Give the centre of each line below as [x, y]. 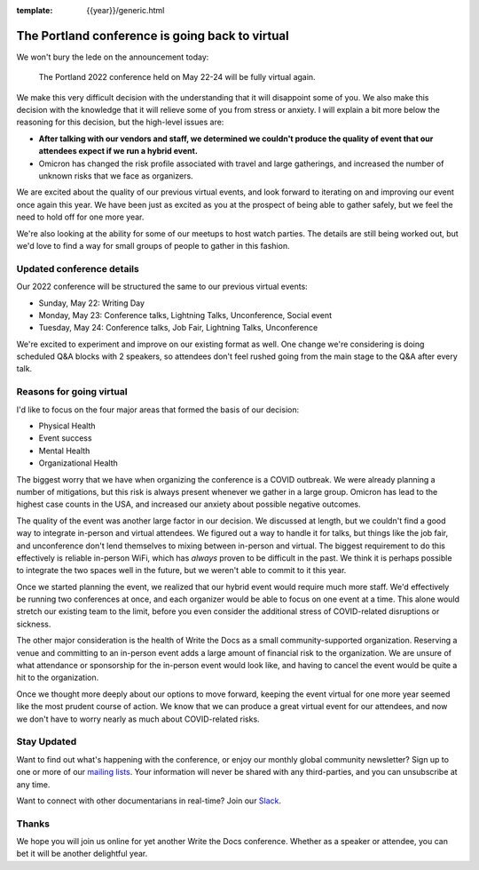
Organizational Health [79, 463]
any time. [33, 784]
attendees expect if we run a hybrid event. [118, 151]
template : [35, 10]
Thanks [33, 824]
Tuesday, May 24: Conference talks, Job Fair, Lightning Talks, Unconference [178, 328]
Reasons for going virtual [72, 392]
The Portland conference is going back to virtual [153, 36]
